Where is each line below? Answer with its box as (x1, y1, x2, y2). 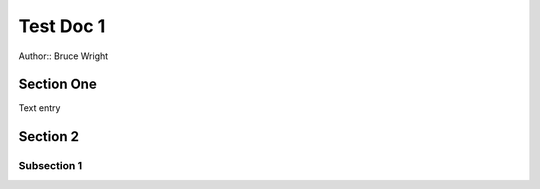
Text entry (18, 102, 61, 114)
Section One (18, 76, 97, 93)
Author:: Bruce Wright (18, 50, 109, 62)
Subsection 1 (18, 159, 83, 173)
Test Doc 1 (18, 15, 106, 37)
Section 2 (18, 128, 80, 145)
